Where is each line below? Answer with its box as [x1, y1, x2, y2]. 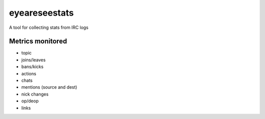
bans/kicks [21, 64, 44, 70]
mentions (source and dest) [21, 84, 78, 90]
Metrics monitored [9, 37, 67, 46]
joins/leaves [21, 57, 46, 63]
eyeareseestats [9, 7, 74, 18]
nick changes [21, 91, 49, 97]
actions [21, 71, 36, 76]
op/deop [21, 98, 39, 104]
